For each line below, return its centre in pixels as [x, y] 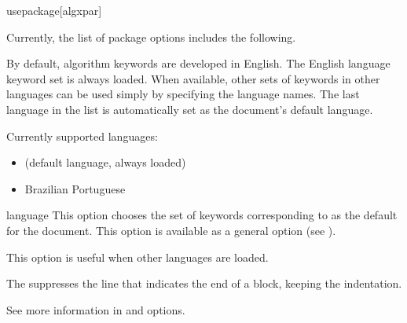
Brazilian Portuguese [75, 188]
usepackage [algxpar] [54, 10]
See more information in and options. [96, 309]
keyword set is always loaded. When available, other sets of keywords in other [193, 78]
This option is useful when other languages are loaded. [137, 257]
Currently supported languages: [82, 136]
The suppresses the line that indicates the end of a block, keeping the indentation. [204, 283]
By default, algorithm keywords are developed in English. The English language [198, 63]
